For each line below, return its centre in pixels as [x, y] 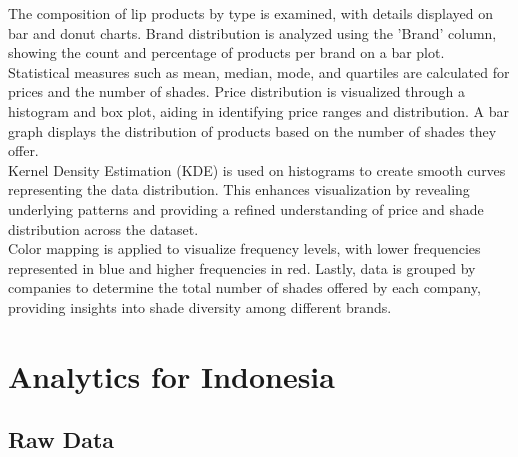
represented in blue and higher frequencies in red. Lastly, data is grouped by [242, 267]
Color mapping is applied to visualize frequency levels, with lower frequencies [244, 248]
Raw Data [61, 439]
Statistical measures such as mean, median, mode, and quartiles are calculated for [259, 71]
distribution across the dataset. [103, 228]
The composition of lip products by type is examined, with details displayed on [251, 13]
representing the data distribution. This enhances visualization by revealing [239, 189]
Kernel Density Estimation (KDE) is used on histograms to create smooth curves [257, 169]
